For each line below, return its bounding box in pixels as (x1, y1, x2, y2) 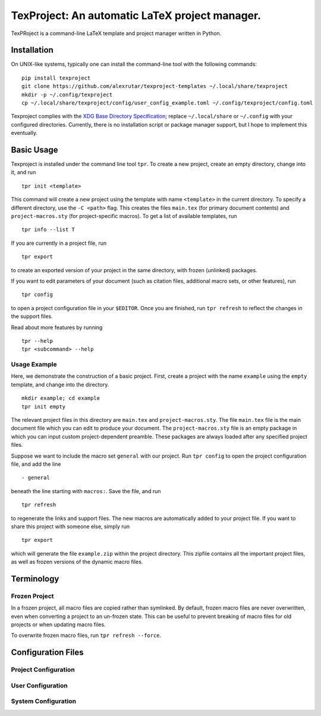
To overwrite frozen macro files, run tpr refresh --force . (11, 632, 162, 639)
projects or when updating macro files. (11, 621, 106, 628)
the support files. (11, 313, 53, 320)
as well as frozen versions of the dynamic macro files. (11, 559, 143, 566)
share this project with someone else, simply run (11, 523, 130, 530)
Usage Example (11, 360, 57, 368)
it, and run (11, 169, 36, 176)
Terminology (11, 573, 59, 583)
